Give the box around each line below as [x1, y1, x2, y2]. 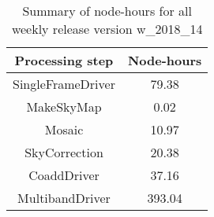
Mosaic [44, 120, 84, 138]
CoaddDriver [28, 166, 99, 184]
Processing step [14, 51, 114, 69]
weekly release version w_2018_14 [11, 20, 203, 38]
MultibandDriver [17, 189, 111, 207]
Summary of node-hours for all [22, 2, 192, 20]
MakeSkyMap [26, 97, 102, 116]
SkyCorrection [24, 143, 103, 161]
